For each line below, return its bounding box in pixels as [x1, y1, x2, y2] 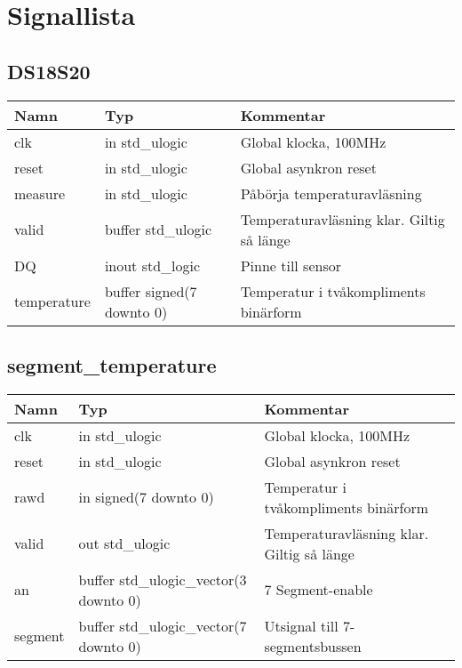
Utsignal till [264, 615, 339, 636]
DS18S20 [7, 57, 91, 85]
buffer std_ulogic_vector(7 [78, 615, 247, 636]
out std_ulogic [78, 533, 171, 554]
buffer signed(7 [104, 280, 197, 302]
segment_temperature [7, 350, 217, 378]
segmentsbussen [264, 635, 362, 656]
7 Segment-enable [264, 579, 373, 600]
